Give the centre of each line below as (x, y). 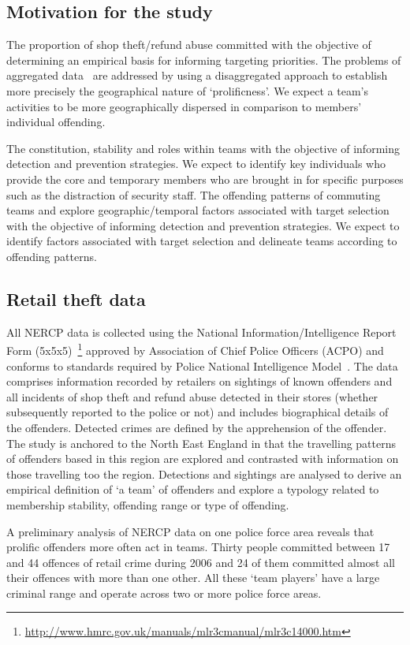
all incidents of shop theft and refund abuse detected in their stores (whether (192, 396)
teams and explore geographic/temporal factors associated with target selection (198, 210)
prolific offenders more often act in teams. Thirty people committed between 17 (198, 547)
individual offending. (56, 122)
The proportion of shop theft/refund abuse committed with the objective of (189, 45)
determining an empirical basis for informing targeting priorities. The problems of (204, 60)
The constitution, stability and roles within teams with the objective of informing (203, 148)
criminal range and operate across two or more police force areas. (164, 593)
